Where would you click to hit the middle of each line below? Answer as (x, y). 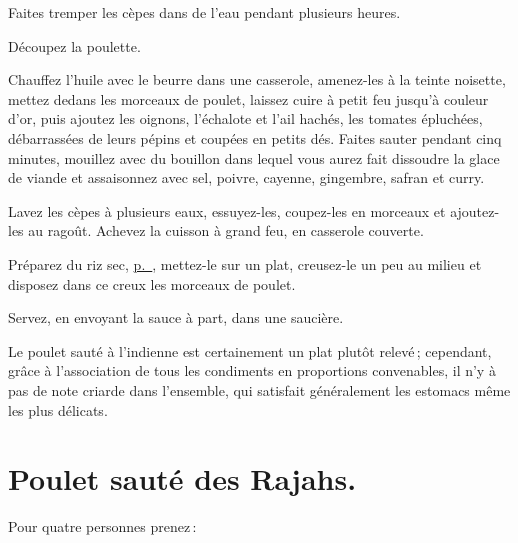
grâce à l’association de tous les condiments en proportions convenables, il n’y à (252, 370)
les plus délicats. (58, 409)
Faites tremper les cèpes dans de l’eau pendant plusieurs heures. (204, 12)
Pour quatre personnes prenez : (102, 526)
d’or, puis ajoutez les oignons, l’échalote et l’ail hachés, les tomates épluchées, (245, 118)
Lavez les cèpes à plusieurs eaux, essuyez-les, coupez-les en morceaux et (227, 210)
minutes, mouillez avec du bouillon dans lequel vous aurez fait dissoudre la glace (254, 157)
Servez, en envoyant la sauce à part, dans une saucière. (176, 317)
